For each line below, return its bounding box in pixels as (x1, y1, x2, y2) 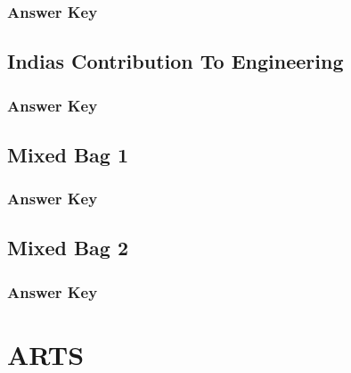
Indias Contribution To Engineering (7, 47, 344, 75)
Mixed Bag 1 (7, 140, 129, 168)
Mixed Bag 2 (7, 234, 129, 261)
